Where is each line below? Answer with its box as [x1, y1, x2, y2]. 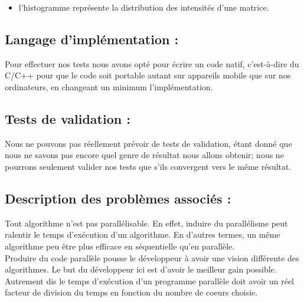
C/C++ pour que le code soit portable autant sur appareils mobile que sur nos [5, 69, 291, 81]
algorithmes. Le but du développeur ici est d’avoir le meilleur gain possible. [5, 263, 277, 275]
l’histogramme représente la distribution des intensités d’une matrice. [18, 1, 269, 13]
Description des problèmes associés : [5, 189, 231, 207]
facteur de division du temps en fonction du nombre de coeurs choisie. [5, 286, 258, 298]
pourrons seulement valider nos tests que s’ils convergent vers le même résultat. [5, 160, 292, 172]
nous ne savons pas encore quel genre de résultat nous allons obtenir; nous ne [5, 149, 284, 161]
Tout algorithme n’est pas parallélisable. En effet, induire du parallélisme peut [5, 216, 288, 229]
